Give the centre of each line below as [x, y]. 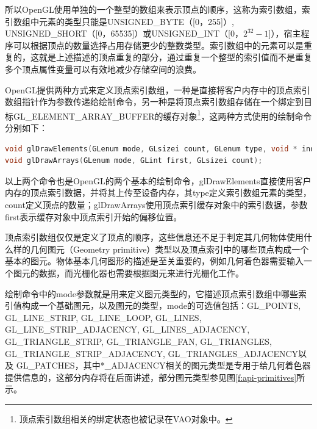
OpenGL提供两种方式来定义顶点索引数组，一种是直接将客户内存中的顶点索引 [158, 89]
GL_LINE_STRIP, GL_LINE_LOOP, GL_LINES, [103, 317]
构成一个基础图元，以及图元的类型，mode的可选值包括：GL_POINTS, [161, 305]
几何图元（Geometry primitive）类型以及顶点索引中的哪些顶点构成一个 [169, 249]
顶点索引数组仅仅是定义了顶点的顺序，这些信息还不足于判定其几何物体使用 [154, 237]
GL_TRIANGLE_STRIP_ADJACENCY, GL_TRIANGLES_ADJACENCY [152, 353]
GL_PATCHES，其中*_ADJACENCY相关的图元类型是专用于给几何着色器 [163, 365]
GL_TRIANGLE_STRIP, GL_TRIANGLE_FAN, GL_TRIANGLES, [138, 341]
